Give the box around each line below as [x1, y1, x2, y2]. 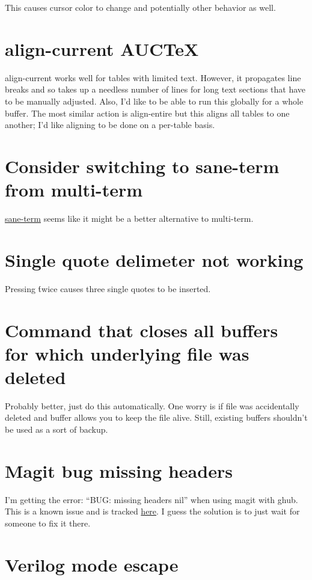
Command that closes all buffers [5, 317, 278, 342]
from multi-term [5, 177, 143, 202]
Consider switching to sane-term [5, 153, 280, 178]
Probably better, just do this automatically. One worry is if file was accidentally [5, 399, 299, 412]
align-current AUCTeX [5, 36, 199, 61]
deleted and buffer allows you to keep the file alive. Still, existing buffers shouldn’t [5, 411, 308, 424]
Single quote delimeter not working [5, 247, 304, 272]
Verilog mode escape [5, 552, 179, 576]
